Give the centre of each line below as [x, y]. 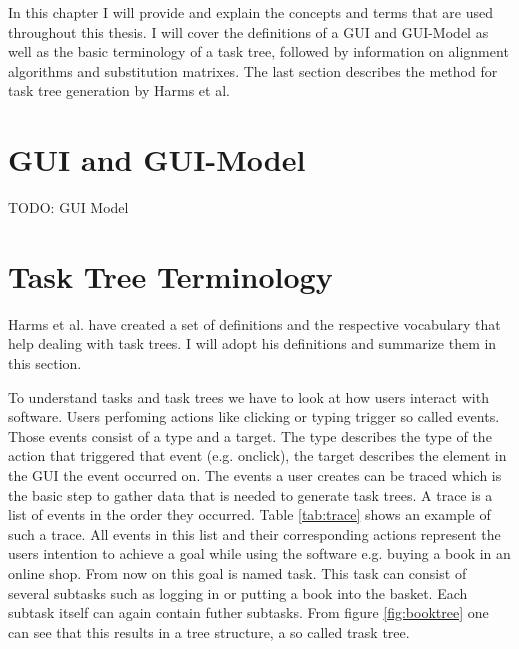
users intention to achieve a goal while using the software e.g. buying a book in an [259, 553]
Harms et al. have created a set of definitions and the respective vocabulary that [254, 323]
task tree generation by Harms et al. [119, 90]
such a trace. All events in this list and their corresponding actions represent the [254, 533]
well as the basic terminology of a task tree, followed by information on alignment [258, 51]
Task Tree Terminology [170, 275]
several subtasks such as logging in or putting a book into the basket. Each [238, 592]
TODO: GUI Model [68, 207]
